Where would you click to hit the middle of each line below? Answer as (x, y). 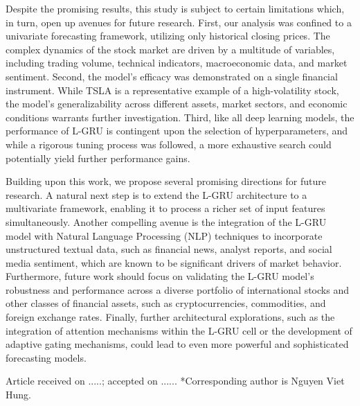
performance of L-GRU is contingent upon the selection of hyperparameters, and (177, 131)
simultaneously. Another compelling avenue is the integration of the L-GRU (166, 221)
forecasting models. (46, 357)
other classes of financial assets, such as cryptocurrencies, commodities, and (166, 303)
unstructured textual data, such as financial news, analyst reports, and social (169, 249)
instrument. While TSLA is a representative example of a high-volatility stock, (172, 90)
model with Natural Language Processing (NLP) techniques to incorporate (164, 235)
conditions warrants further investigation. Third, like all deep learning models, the (180, 117)
